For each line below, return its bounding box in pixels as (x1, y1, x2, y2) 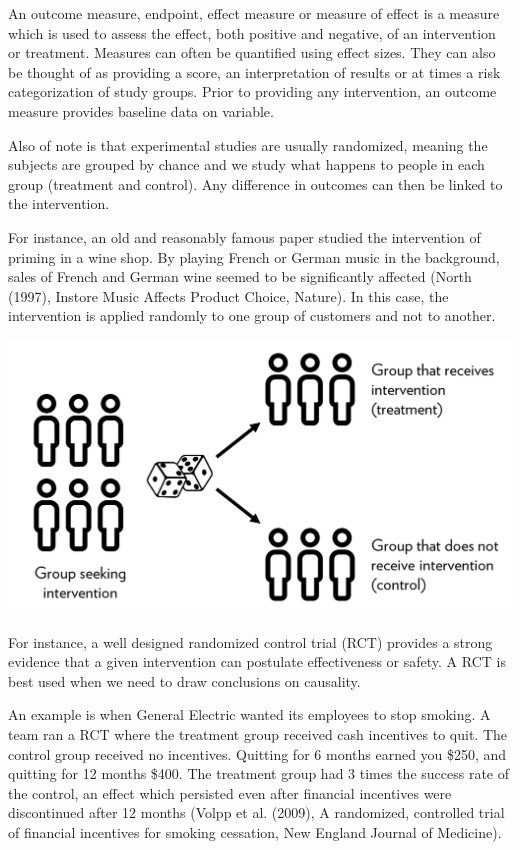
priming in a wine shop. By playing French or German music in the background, (8, 246, 500, 267)
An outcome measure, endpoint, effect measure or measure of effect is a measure (8, 3, 500, 23)
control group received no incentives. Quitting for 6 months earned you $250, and (8, 743, 507, 764)
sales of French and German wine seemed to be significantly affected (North (8, 266, 472, 287)
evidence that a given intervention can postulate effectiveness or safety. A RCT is (8, 651, 506, 672)
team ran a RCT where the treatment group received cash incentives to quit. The (8, 724, 508, 745)
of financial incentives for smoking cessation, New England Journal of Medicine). (8, 821, 502, 842)
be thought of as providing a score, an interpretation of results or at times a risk (8, 61, 501, 82)
